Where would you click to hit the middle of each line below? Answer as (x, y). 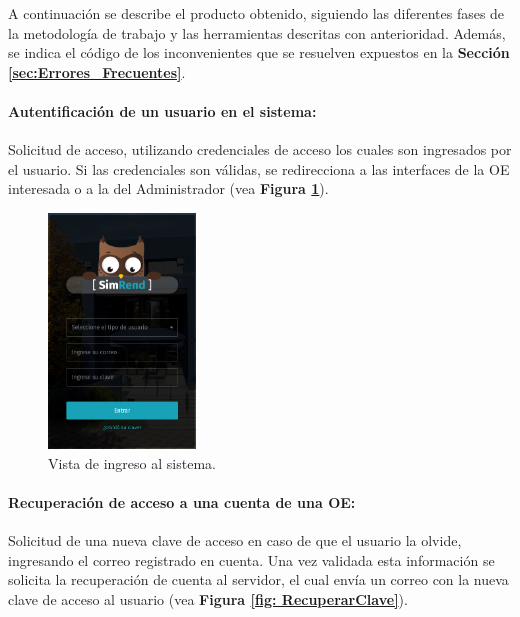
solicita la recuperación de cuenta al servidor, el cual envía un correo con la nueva (258, 579)
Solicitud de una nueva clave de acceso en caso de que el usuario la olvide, (235, 540)
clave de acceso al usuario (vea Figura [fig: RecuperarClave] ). (208, 599)
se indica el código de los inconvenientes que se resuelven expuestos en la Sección (259, 52)
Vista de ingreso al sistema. (132, 462)
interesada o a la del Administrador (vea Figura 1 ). (168, 188)
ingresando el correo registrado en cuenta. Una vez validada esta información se (251, 559)
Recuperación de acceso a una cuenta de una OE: (182, 502)
